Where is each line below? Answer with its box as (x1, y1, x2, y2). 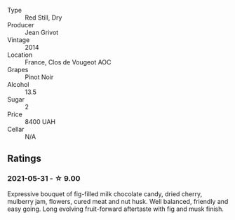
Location (7, 50, 33, 59)
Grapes (7, 66, 29, 74)
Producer (7, 21, 34, 29)
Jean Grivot (25, 28, 59, 36)
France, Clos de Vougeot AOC (25, 58, 112, 66)
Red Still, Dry (25, 13, 62, 22)
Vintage (7, 36, 30, 44)
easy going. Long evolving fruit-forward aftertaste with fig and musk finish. (7, 205, 224, 213)
